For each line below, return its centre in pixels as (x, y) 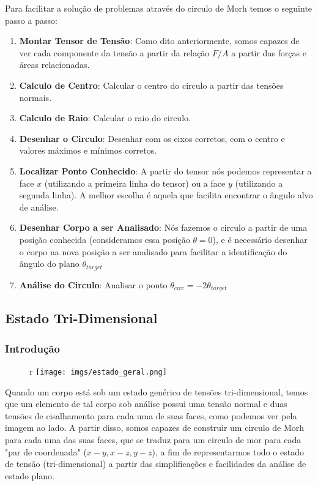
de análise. (39, 207)
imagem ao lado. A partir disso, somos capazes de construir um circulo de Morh (155, 428)
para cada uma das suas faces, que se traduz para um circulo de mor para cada (153, 440)
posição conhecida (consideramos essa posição (105, 239)
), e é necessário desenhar (260, 239)
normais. (35, 97)
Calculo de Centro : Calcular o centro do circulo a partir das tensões (151, 85)
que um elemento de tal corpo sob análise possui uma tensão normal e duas (146, 404)
